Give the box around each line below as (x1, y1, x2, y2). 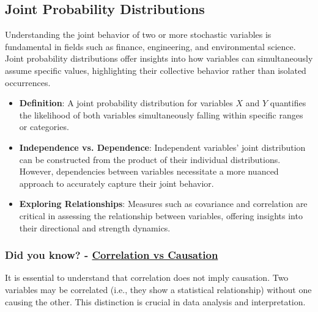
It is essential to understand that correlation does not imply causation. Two (5, 271, 289, 284)
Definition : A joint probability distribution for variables (19, 96, 233, 109)
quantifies (270, 96, 306, 109)
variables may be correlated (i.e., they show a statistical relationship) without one (5, 283, 312, 296)
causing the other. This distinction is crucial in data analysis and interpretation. (5, 295, 306, 308)
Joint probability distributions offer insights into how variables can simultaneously (5, 52, 313, 65)
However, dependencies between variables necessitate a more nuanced (19, 165, 279, 178)
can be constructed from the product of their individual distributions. (19, 153, 281, 165)
